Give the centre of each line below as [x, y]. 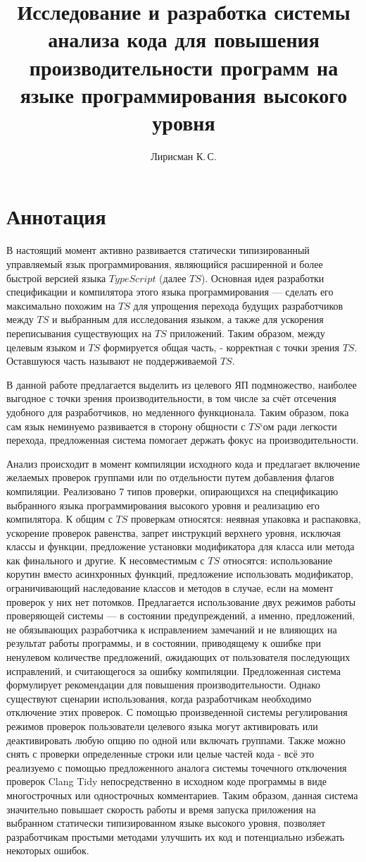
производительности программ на [184, 67]
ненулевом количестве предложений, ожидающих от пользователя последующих [178, 657]
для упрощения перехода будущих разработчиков [238, 305]
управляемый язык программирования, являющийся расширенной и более [165, 264]
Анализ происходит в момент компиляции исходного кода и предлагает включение [183, 463]
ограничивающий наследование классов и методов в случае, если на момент [170, 588]
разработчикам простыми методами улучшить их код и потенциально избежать [176, 836]
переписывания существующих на [79, 333]
